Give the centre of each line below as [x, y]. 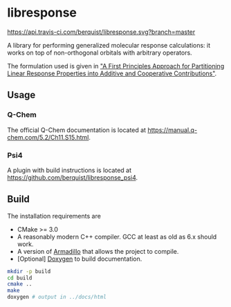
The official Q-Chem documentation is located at [77, 130]
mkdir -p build [29, 271]
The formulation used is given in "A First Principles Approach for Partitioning [116, 66]
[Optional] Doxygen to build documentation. [80, 259]
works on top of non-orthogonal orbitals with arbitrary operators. [100, 53]
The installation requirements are [54, 216]
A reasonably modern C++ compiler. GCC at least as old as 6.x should [117, 236]
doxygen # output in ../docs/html [57, 297]
